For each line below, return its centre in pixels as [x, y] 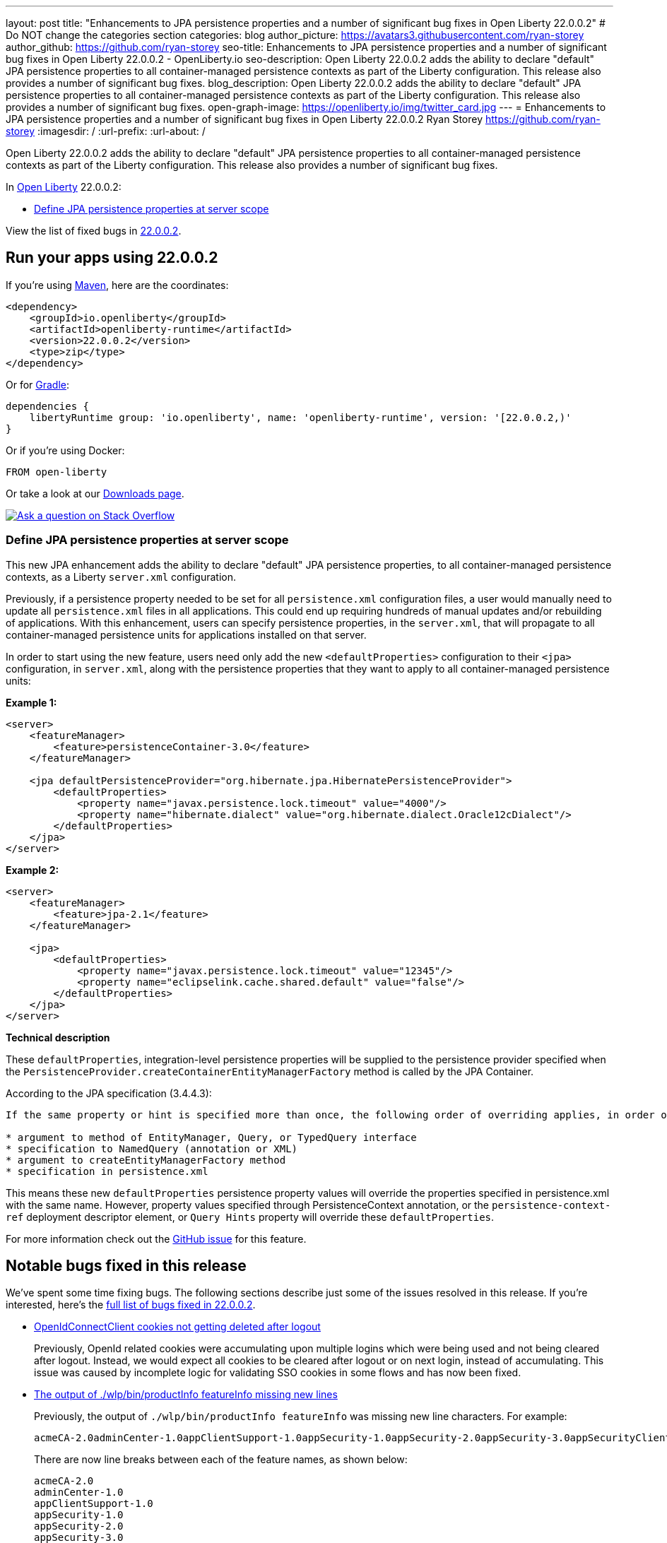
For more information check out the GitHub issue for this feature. [156, 1238]
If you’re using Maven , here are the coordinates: [117, 285]
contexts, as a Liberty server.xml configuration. [121, 577]
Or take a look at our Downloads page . [95, 493]
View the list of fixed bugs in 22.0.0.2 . [94, 231]
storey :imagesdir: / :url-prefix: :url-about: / [106, 131]
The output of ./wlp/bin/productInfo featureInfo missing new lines [186, 1395]
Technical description [58, 1037]
